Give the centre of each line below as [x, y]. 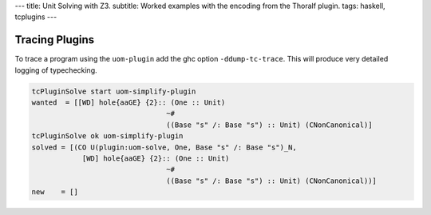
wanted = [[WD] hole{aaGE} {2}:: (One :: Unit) [129, 103]
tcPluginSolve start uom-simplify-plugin [114, 91]
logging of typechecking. [56, 70]
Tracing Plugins [55, 40]
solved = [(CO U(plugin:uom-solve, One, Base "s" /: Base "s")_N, [164, 147]
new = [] [55, 192]
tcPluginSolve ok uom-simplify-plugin [107, 136]
